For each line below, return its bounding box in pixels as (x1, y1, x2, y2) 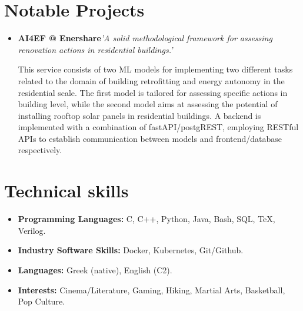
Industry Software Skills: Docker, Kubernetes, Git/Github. (18, 244, 244, 256)
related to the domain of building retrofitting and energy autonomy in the (18, 74, 285, 87)
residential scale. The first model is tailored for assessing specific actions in (18, 86, 288, 98)
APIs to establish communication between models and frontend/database (18, 132, 282, 144)
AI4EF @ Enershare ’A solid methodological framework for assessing (18, 32, 272, 44)
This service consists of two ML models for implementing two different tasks (18, 63, 293, 75)
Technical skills (4, 178, 129, 203)
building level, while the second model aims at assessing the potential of (18, 98, 278, 110)
